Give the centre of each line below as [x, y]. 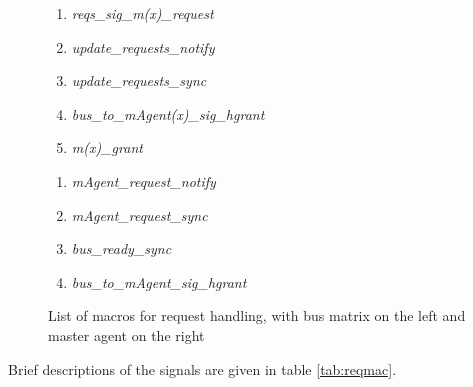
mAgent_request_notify [143, 180]
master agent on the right [126, 334]
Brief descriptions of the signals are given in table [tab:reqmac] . [202, 368]
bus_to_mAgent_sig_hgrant [159, 281]
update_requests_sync [139, 80]
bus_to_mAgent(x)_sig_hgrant [168, 113]
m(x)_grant [107, 147]
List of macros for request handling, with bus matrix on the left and [257, 315]
